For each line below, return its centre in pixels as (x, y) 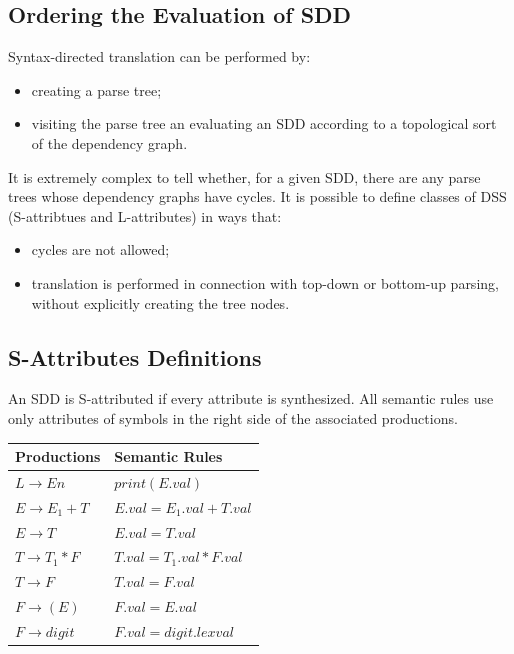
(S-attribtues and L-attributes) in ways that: (145, 215)
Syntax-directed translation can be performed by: (159, 56)
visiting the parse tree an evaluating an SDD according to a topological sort (264, 123)
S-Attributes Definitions (135, 356)
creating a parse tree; (96, 89)
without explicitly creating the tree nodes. (160, 302)
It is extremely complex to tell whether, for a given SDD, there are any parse (244, 176)
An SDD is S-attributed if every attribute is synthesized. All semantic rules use (251, 398)
